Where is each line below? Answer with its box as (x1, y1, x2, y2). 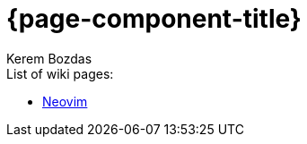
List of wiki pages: (6, 65, 114, 81)
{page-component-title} (6, 4, 302, 34)
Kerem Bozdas (6, 50, 92, 66)
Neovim (42, 93, 88, 109)
